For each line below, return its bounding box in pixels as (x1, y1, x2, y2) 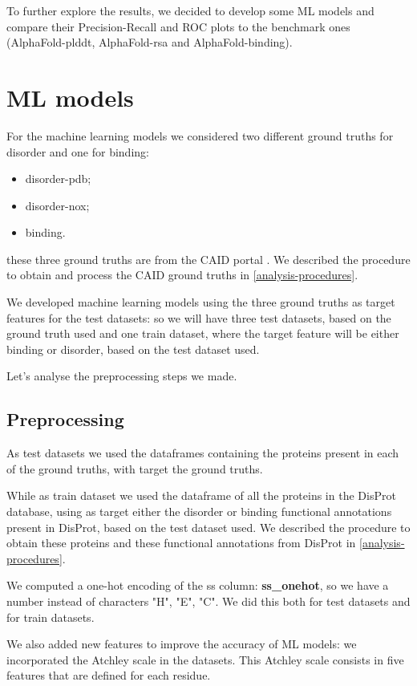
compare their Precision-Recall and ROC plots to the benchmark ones (6, 18, 350, 35)
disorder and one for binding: (6, 143, 149, 160)
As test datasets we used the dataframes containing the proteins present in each (6, 444, 399, 461)
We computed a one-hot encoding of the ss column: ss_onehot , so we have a (6, 577, 389, 594)
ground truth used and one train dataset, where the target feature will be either (6, 325, 399, 342)
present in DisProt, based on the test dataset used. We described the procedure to (6, 518, 411, 535)
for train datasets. (6, 608, 95, 625)
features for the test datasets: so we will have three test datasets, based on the (6, 309, 391, 326)
